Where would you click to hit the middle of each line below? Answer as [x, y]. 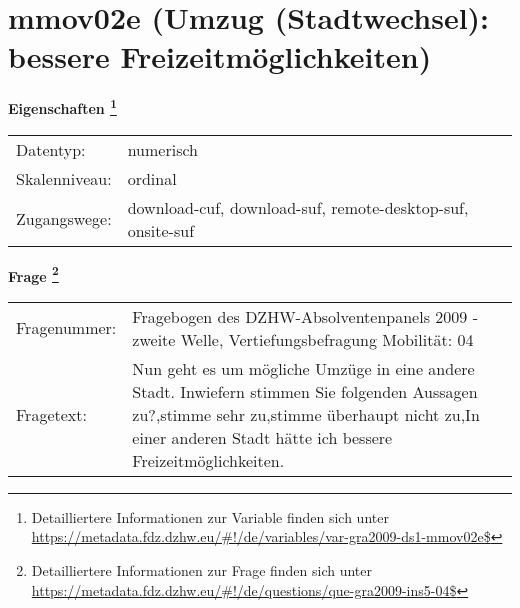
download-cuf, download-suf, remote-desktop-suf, [298, 207]
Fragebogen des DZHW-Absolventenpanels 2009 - [305, 316]
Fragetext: [51, 414]
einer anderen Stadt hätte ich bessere [262, 437]
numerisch [162, 149]
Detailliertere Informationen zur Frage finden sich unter [202, 570]
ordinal [152, 178]
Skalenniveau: [64, 178]
